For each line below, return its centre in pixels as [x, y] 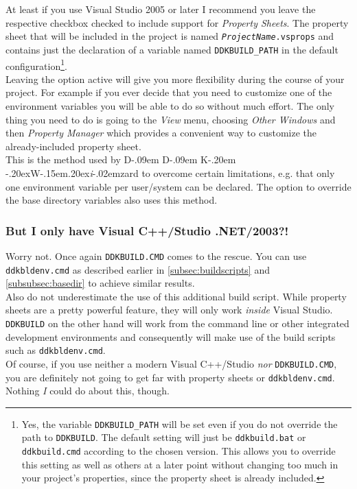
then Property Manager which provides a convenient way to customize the [161, 133]
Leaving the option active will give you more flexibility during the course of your [175, 79]
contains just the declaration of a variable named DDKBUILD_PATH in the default [172, 49]
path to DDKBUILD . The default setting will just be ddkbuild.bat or [164, 437]
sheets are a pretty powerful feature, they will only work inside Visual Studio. [169, 310]
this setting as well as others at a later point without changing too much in [180, 464]
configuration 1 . [36, 64]
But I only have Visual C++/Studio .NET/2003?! [147, 230]
